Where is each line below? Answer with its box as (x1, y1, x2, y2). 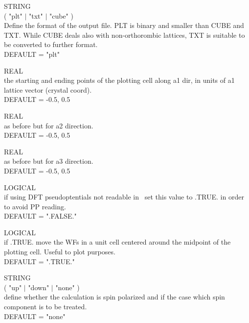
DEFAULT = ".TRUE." (4, 256, 75, 266)
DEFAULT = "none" (4, 311, 66, 321)
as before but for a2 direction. (4, 120, 93, 130)
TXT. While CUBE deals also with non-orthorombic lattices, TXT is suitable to (4, 29, 245, 40)
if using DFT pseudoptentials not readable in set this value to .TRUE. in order (4, 192, 244, 202)
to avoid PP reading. (4, 201, 66, 211)
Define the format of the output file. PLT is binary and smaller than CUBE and (4, 20, 244, 30)
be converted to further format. (4, 39, 98, 50)
